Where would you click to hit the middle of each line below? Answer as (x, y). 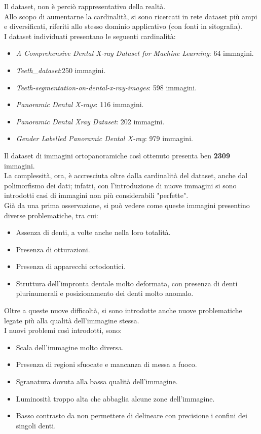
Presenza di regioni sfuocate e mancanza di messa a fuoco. (106, 364)
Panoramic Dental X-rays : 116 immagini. (80, 104)
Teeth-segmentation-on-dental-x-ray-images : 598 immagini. (106, 87)
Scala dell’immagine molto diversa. (70, 347)
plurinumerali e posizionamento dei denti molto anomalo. (105, 293)
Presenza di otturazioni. (53, 249)
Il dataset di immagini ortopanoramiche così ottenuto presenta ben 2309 (117, 155)
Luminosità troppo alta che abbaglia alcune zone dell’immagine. (115, 398)
